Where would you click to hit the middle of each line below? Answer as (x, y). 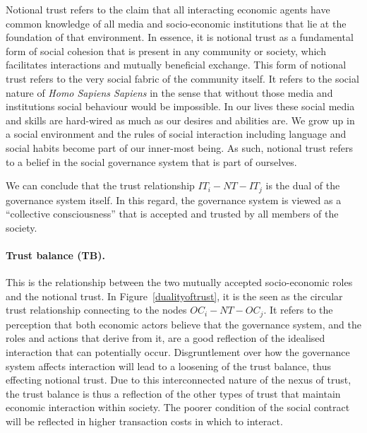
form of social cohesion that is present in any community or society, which (166, 51)
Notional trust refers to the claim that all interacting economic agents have (168, 9)
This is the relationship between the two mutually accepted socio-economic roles (179, 282)
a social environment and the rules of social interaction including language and (176, 134)
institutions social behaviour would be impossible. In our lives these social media (180, 106)
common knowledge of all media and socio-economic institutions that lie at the (176, 23)
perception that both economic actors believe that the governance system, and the (183, 324)
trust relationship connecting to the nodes (96, 310)
